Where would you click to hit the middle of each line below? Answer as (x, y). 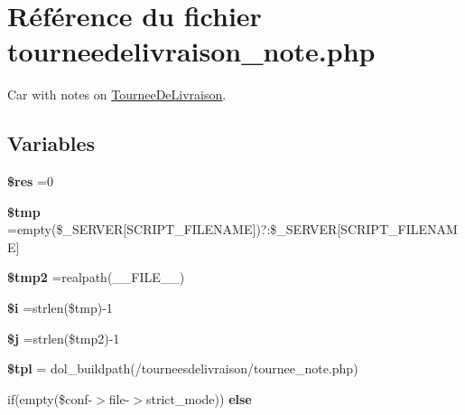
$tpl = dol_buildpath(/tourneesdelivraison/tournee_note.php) (183, 368)
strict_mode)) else (199, 398)
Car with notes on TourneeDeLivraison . (117, 94)
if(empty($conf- (50, 398)
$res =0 (30, 181)
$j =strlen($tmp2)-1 (64, 338)
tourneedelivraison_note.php (191, 51)
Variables (51, 143)
